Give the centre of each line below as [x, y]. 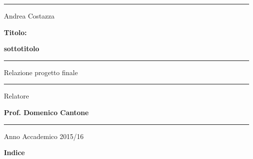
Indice [14, 152]
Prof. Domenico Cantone [46, 112]
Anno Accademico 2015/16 [44, 136]
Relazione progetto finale [41, 72]
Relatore [17, 96]
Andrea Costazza [29, 16]
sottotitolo [22, 49]
